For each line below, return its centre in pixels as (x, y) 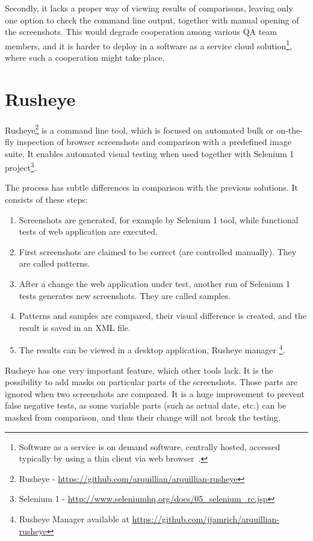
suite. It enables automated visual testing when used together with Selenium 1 (150, 153)
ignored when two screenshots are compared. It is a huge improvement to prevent (155, 393)
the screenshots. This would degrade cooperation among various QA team (141, 32)
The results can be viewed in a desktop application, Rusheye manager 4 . (152, 349)
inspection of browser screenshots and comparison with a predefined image (154, 141)
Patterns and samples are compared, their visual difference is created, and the (163, 316)
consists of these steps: (46, 199)
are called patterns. (54, 263)
